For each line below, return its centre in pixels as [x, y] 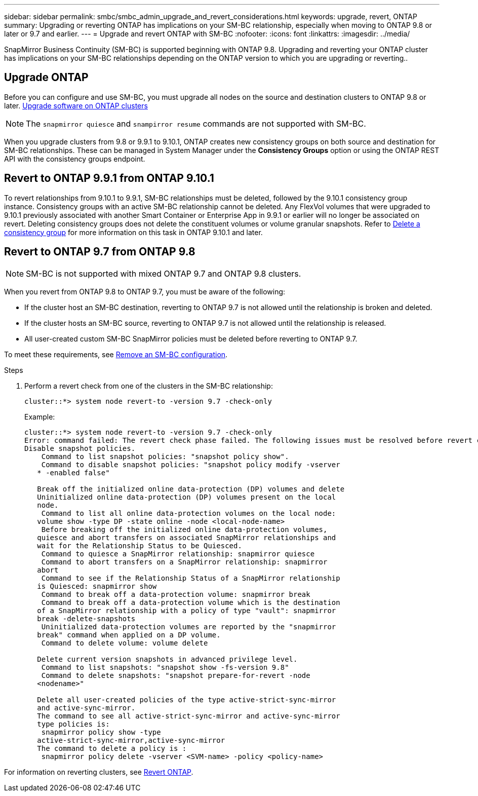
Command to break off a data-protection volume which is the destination [191, 602]
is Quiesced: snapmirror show [97, 586]
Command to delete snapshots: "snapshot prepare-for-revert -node [176, 675]
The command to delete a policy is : [112, 748]
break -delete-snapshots [86, 618]
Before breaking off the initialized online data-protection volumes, [184, 529]
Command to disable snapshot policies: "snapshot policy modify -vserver [191, 464]
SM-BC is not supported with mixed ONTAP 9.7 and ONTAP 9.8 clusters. [164, 273]
